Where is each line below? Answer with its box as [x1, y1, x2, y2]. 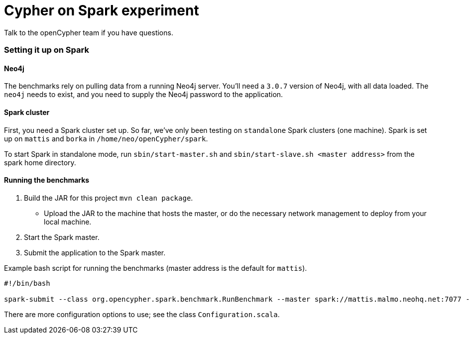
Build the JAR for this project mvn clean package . [24, 193, 193, 202]
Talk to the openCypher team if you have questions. [4, 28, 173, 37]
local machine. [44, 217, 92, 226]
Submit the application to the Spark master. [24, 248, 166, 257]
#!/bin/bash [4, 279, 50, 287]
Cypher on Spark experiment [4, 2, 199, 19]
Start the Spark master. [24, 232, 100, 241]
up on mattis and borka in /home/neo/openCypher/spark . [4, 134, 208, 143]
